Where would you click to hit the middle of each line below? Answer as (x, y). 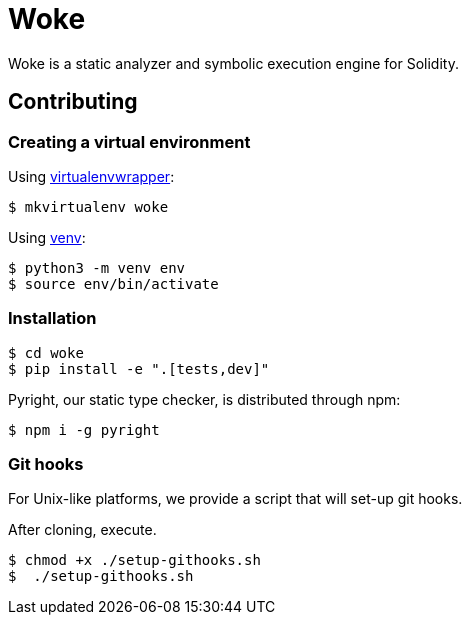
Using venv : (47, 237)
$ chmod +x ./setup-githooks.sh (134, 560)
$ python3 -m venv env (97, 267)
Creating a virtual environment (129, 141)
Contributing (73, 102)
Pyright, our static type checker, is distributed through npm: (204, 399)
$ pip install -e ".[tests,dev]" (139, 368)
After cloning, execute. (82, 530)
